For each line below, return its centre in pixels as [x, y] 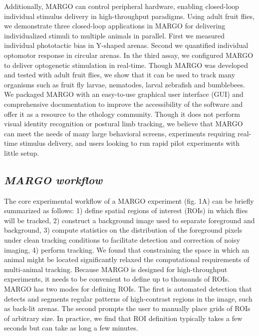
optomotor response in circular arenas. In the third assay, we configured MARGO [129, 55]
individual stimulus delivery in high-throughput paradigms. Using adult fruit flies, [129, 16]
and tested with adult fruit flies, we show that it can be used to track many [120, 75]
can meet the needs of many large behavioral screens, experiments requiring [120, 133]
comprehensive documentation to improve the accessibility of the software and [124, 104]
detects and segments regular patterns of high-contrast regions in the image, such [128, 298]
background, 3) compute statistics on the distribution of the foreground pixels [123, 230]
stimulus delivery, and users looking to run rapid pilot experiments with [129, 143]
